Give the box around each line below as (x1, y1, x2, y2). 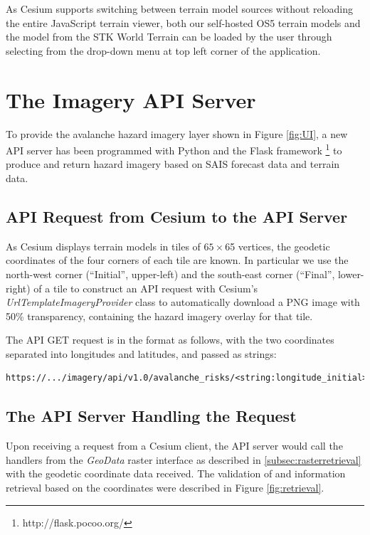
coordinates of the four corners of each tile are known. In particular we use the (6, 253, 349, 267)
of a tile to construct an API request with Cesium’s (33, 280, 258, 295)
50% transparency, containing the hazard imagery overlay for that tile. (6, 308, 313, 323)
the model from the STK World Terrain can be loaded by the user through (6, 29, 332, 44)
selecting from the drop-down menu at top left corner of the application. (6, 43, 321, 58)
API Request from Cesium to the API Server (6, 205, 348, 227)
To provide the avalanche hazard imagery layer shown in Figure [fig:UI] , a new (6, 126, 348, 141)
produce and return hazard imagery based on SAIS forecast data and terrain (6, 157, 340, 171)
